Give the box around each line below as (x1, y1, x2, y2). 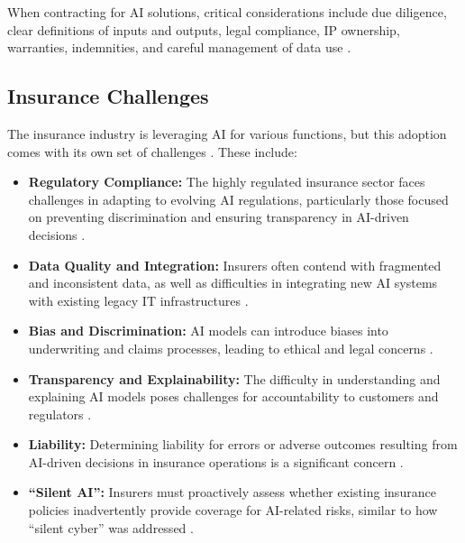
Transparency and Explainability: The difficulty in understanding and (28, 369, 441, 388)
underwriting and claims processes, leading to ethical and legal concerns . (28, 338, 433, 357)
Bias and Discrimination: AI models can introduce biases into (28, 321, 388, 340)
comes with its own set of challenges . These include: (7, 142, 297, 161)
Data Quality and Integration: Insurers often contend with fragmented (28, 255, 442, 274)
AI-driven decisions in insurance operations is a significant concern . (28, 452, 404, 471)
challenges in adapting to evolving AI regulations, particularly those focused (28, 189, 449, 208)
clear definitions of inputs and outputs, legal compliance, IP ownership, (7, 20, 400, 39)
